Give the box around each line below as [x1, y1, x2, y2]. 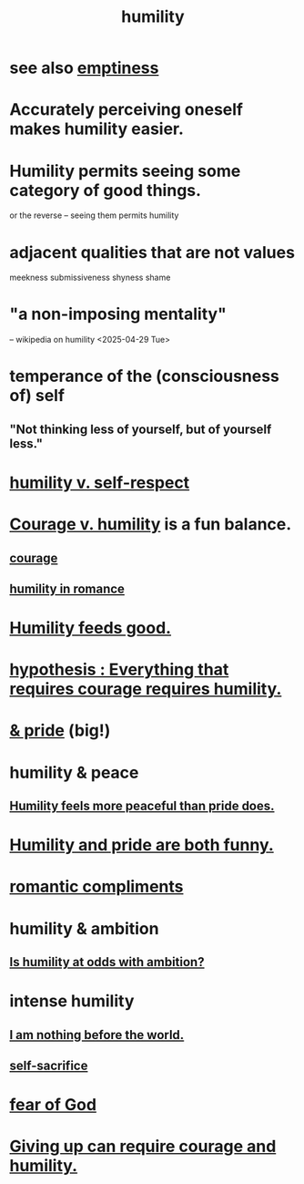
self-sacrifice [9, 1057, 88, 1073]
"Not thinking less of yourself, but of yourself [9, 421, 272, 437]
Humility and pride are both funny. [9, 835, 275, 856]
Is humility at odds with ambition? [9, 954, 205, 970]
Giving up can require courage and [9, 1137, 277, 1157]
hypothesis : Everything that [9, 659, 229, 680]
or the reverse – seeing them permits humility [9, 210, 179, 221]
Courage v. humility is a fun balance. [9, 514, 292, 535]
